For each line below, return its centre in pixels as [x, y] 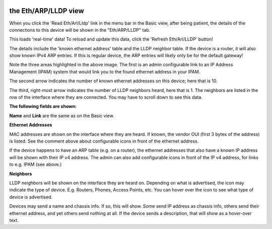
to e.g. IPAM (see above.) [36, 164]
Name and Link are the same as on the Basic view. [62, 116]
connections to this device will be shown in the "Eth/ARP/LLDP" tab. [80, 30]
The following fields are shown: [43, 106]
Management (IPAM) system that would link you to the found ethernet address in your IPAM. [105, 72]
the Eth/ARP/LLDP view [47, 11]
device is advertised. [31, 197]
